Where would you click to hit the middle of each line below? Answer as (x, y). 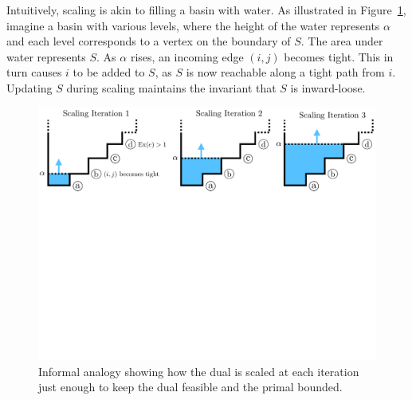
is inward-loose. (328, 87)
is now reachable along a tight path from (285, 72)
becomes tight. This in (339, 56)
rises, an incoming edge (187, 56)
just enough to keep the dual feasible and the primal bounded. (190, 387)
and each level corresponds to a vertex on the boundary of (149, 41)
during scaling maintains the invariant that (171, 87)
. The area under (342, 41)
